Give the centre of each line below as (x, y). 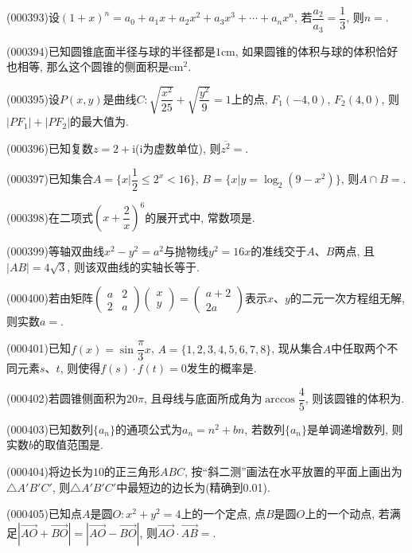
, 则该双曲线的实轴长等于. (133, 266)
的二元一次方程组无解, (347, 298)
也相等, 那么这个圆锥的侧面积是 (88, 66)
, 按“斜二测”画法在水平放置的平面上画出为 (293, 471)
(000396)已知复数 (50, 148)
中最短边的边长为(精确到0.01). (193, 487)
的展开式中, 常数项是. (200, 217)
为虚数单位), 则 (182, 148)
